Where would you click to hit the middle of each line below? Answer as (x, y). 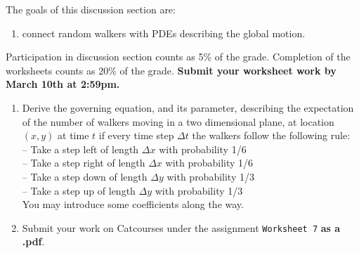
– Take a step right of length (84, 163)
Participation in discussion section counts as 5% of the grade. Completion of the (178, 57)
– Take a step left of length (80, 149)
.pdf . (33, 241)
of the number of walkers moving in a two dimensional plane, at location (178, 121)
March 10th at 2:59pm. (63, 84)
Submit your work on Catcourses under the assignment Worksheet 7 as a (181, 227)
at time (73, 135)
